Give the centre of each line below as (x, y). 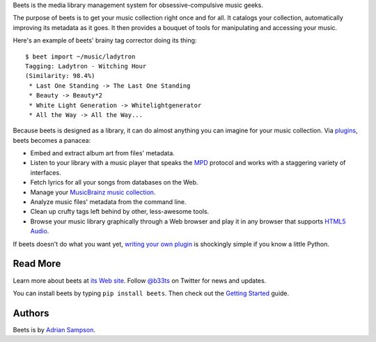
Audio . (40, 231)
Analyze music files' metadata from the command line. (109, 202)
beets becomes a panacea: (52, 140)
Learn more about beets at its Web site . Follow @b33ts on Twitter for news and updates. (140, 280)
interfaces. (46, 172)
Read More (37, 264)
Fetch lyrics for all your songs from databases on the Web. (114, 182)
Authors (31, 313)
